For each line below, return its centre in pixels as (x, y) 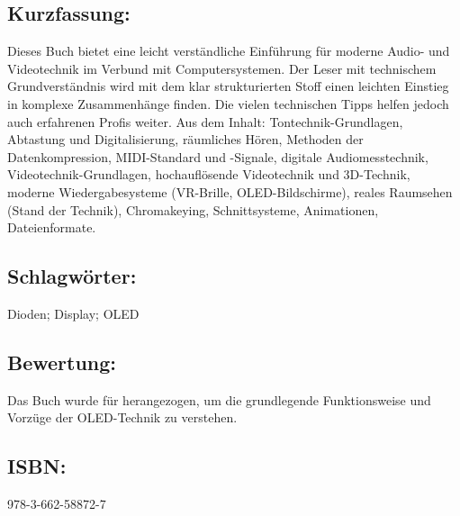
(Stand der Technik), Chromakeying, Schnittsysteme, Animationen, (193, 209)
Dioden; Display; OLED (73, 313)
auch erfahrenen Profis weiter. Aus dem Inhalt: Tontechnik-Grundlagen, (205, 121)
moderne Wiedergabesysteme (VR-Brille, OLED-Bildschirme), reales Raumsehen (230, 191)
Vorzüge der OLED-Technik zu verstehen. (122, 417)
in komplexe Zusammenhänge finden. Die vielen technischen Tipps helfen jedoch (228, 103)
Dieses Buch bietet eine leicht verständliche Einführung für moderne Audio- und (229, 51)
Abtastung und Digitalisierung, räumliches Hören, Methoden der (185, 139)
